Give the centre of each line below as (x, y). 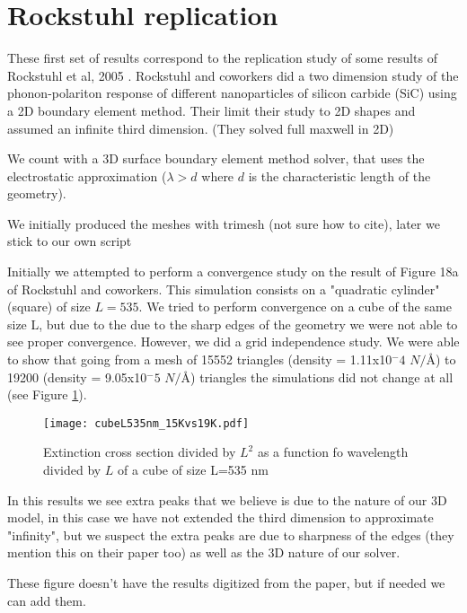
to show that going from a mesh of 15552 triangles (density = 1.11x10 (200, 359)
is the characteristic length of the (339, 175)
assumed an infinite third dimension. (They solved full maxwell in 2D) (201, 128)
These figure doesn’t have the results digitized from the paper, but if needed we (226, 583)
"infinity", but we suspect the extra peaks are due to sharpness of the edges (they (231, 534)
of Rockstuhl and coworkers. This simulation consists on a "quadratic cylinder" (224, 289)
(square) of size (49, 306)
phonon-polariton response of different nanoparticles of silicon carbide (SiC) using (232, 93)
